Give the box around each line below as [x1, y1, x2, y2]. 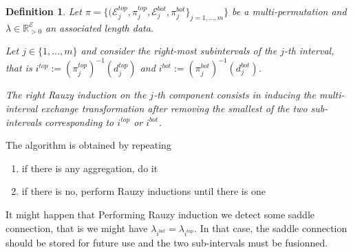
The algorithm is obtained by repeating [6, 138, 171, 152]
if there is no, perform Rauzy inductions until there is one [21, 184, 266, 198]
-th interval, [284, 43, 334, 58]
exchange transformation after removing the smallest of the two [41, 101, 308, 116]
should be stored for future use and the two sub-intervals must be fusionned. [6, 235, 328, 250]
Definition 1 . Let [6, 4, 82, 18]
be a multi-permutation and [232, 4, 347, 18]
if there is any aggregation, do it [21, 160, 158, 175]
